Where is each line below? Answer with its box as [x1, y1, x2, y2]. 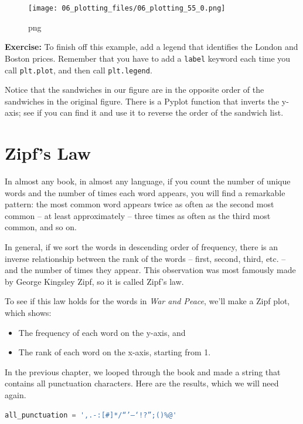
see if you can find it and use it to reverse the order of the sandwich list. [23, 106, 284, 119]
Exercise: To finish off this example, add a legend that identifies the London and [5, 41, 298, 53]
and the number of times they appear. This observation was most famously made [5, 264, 296, 276]
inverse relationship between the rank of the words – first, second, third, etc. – [5, 252, 286, 264]
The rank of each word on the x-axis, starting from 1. [18, 346, 211, 358]
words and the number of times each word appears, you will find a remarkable [5, 186, 285, 198]
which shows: [5, 307, 52, 318]
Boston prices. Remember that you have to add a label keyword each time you [5, 52, 291, 64]
